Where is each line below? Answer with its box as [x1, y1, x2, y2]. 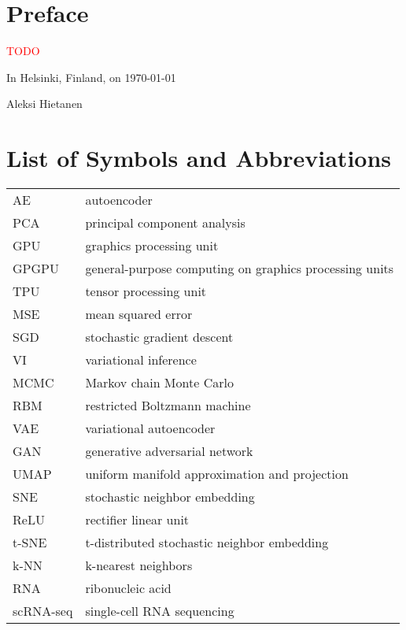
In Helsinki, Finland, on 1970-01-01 [6, 69, 176, 85]
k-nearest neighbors [85, 556, 193, 575]
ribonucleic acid [85, 579, 172, 598]
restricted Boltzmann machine [85, 396, 251, 415]
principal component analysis [85, 213, 245, 232]
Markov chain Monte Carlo [85, 373, 234, 392]
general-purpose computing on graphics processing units [85, 259, 394, 278]
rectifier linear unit [85, 510, 190, 529]
